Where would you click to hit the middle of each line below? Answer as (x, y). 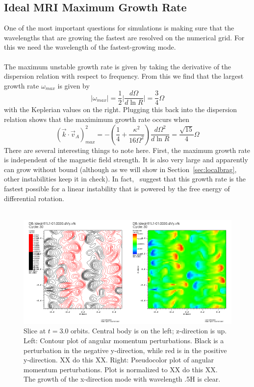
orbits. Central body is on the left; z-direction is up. (149, 331)
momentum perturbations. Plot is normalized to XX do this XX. (121, 369)
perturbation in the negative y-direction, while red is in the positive (125, 350)
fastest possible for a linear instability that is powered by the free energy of (117, 188)
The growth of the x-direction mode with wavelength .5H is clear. (122, 379)
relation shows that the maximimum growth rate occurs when (97, 119)
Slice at (35, 331)
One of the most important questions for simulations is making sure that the (119, 28)
